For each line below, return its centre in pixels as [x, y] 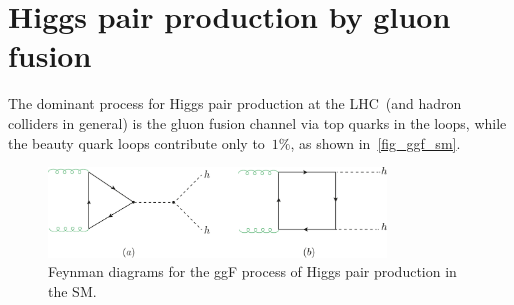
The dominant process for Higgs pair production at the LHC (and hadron [235, 103]
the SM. [72, 290]
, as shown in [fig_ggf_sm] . [375, 142]
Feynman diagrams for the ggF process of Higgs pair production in [252, 271]
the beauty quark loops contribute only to [136, 142]
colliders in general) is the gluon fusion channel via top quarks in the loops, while [257, 122]
